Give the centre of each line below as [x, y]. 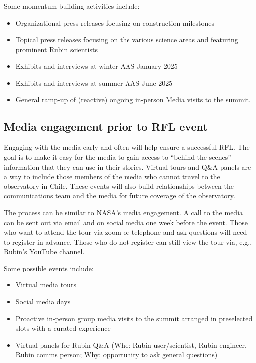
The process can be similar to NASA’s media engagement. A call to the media [124, 212]
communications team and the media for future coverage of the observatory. [120, 196]
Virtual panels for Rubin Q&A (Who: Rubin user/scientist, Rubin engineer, [131, 344]
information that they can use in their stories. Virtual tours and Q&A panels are [128, 166]
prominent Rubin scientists [57, 49]
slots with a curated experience [63, 328]
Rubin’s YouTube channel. [44, 251]
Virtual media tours [46, 285]
